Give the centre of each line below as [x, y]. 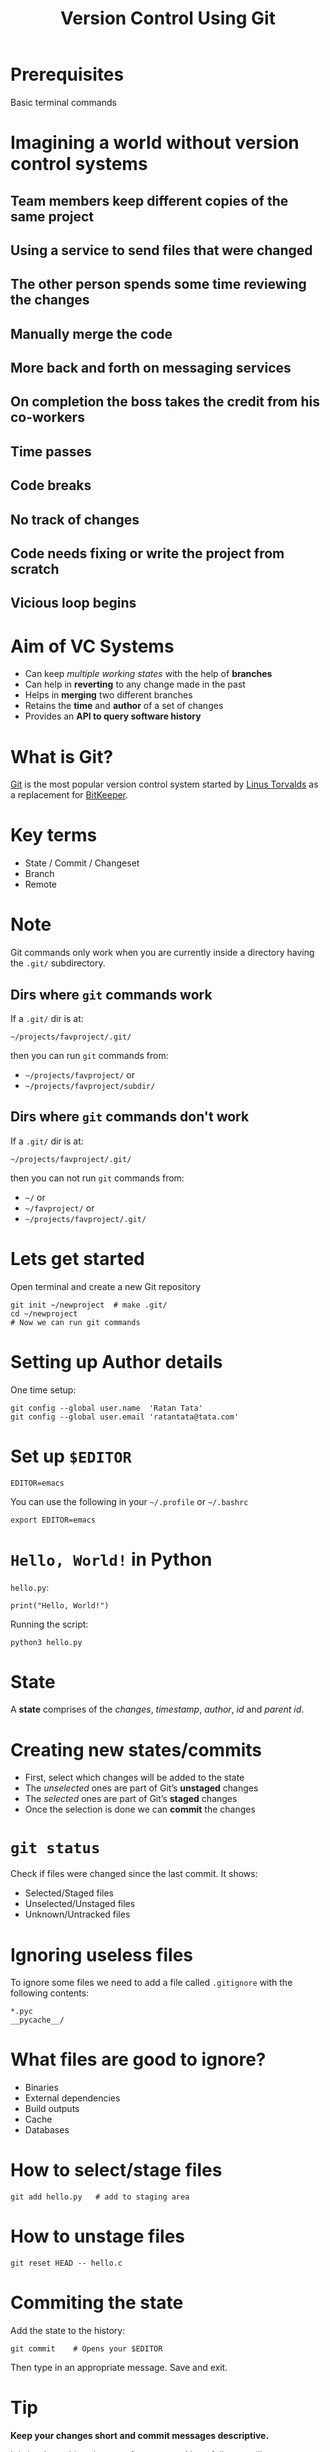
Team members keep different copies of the [149, 200]
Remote [41, 884]
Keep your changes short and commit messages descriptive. [140, 2435]
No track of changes [75, 519]
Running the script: [49, 1624]
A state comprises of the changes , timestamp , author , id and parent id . [157, 1709]
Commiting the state [97, 2303]
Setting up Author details [116, 1361]
